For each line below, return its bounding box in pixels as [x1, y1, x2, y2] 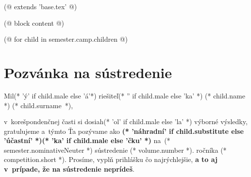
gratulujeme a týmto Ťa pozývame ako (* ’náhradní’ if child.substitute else [4, 126, 244, 136]
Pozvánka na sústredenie [4, 62, 172, 82]
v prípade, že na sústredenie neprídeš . [4, 164, 134, 174]
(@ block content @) [4, 17, 65, 28]
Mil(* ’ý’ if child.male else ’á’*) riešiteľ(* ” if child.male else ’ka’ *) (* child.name [4, 90, 245, 100]
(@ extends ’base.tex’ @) [4, 1, 77, 11]
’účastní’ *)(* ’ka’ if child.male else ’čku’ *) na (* [4, 135, 170, 145]
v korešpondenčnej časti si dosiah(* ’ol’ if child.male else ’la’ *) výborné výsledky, [4, 116, 248, 127]
